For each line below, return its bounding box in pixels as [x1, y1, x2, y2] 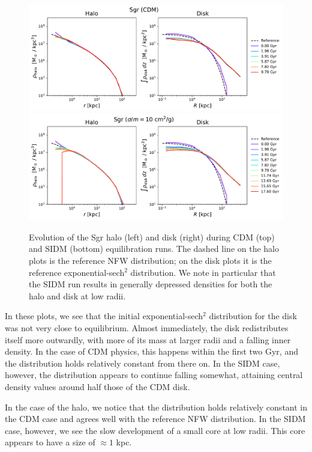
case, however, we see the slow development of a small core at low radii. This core [5, 424, 305, 436]
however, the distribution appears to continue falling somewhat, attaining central [5, 368, 303, 381]
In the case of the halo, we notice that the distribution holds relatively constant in [5, 400, 307, 413]
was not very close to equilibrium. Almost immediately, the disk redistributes [5, 321, 289, 334]
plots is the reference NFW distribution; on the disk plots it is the [29, 254, 272, 266]
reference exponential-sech [29, 266, 125, 278]
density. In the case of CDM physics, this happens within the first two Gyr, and [5, 345, 298, 358]
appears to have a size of [5, 436, 95, 448]
